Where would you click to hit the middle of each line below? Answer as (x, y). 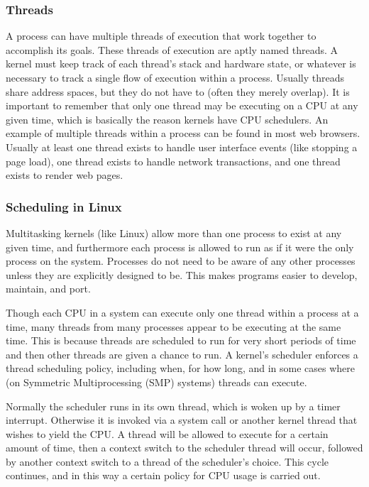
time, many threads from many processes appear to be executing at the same (174, 326)
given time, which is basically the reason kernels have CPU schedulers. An (167, 119)
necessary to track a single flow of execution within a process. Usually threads (175, 77)
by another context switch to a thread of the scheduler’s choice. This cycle (167, 461)
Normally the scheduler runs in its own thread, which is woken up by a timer (173, 406)
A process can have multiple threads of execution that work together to (161, 36)
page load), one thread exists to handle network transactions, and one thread (173, 161)
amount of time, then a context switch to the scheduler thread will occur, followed (184, 448)
